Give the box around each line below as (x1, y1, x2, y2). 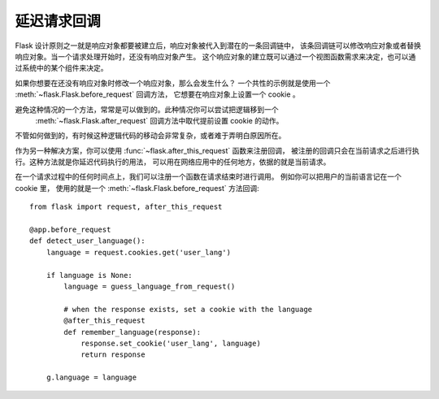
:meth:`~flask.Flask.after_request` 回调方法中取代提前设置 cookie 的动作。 (35, 115, 284, 125)
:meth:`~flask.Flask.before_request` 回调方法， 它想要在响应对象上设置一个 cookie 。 (15, 89, 300, 99)
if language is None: (46, 271, 133, 280)
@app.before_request (29, 225, 111, 235)
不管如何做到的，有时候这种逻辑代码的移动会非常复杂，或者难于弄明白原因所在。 (15, 131, 286, 141)
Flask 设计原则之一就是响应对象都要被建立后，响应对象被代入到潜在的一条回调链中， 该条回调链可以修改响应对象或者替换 (15, 41, 422, 50)
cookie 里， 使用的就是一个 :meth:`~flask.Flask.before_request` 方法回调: (15, 183, 259, 193)
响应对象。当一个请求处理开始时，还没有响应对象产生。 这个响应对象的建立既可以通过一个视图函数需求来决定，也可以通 (15, 51, 416, 61)
